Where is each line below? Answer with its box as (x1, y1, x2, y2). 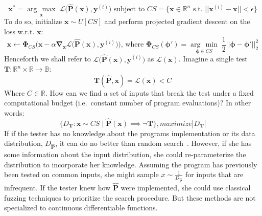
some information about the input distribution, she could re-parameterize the (4, 149, 246, 160)
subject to (113, 6, 145, 13)
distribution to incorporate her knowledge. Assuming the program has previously (4, 159, 257, 169)
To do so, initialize (4, 16, 62, 27)
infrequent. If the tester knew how (4, 182, 111, 193)
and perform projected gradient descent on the (104, 16, 250, 27)
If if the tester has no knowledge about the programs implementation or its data (4, 127, 255, 138)
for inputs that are (185, 169, 244, 180)
